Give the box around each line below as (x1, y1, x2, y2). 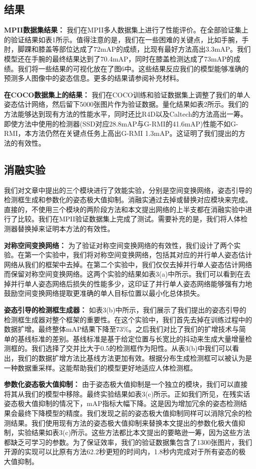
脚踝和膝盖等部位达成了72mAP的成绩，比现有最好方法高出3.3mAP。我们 (17, 44, 251, 54)
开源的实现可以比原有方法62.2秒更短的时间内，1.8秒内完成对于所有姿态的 (4, 446, 239, 457)
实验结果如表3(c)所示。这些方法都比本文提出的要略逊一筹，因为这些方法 (17, 427, 251, 438)
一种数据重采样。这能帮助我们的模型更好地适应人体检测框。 (4, 362, 197, 373)
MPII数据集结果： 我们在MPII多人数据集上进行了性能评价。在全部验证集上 (4, 25, 249, 35)
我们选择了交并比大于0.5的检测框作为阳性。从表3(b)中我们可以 (31, 343, 232, 353)
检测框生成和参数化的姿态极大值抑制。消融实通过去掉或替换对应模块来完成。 (4, 194, 252, 205)
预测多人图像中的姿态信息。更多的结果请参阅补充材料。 (4, 73, 183, 83)
